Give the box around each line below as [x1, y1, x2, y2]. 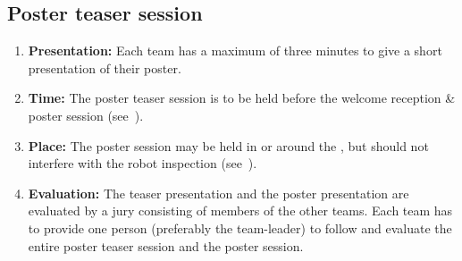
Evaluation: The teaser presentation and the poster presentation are [28, 183, 409, 202]
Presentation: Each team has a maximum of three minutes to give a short [28, 41, 442, 60]
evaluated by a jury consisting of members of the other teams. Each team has [28, 201, 453, 220]
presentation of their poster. [28, 58, 181, 77]
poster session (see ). [28, 105, 144, 124]
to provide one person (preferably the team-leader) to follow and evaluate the [28, 218, 452, 237]
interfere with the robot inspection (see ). [28, 154, 257, 173]
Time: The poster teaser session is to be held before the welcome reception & [28, 88, 456, 107]
